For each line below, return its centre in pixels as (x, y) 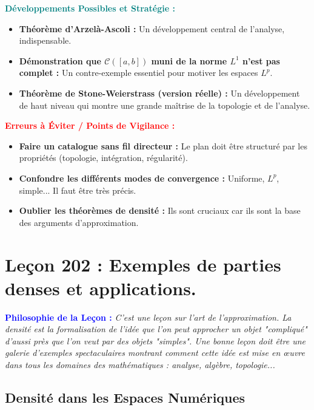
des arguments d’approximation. (79, 222)
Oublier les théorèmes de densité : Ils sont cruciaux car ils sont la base (160, 210)
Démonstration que (60, 60)
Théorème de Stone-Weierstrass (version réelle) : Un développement (159, 93)
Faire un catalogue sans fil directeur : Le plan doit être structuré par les (163, 145)
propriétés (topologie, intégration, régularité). (103, 158)
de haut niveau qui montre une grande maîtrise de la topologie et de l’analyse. (165, 105)
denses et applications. (101, 288)
